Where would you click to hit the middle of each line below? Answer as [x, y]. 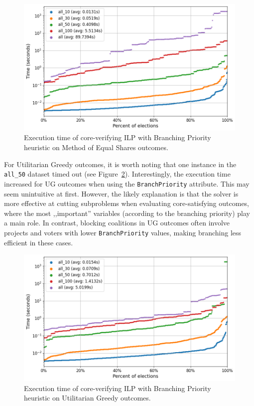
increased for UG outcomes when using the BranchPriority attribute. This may [127, 183]
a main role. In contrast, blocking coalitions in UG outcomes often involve [117, 223]
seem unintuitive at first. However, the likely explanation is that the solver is [121, 193]
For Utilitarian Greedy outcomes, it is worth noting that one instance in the [120, 164]
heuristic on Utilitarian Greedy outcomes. [87, 398]
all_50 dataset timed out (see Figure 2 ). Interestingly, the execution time [117, 174]
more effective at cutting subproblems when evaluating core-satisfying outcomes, [127, 203]
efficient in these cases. [39, 242]
